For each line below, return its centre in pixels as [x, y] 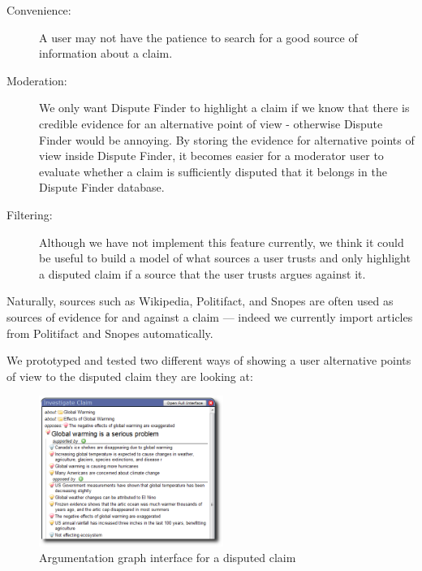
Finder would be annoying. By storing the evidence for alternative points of [227, 139]
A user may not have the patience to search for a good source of [198, 37]
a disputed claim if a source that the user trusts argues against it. [202, 273]
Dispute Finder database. [102, 187]
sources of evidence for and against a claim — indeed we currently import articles [210, 316]
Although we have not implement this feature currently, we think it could [222, 242]
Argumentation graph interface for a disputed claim [168, 558]
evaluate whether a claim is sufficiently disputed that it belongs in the [213, 171]
